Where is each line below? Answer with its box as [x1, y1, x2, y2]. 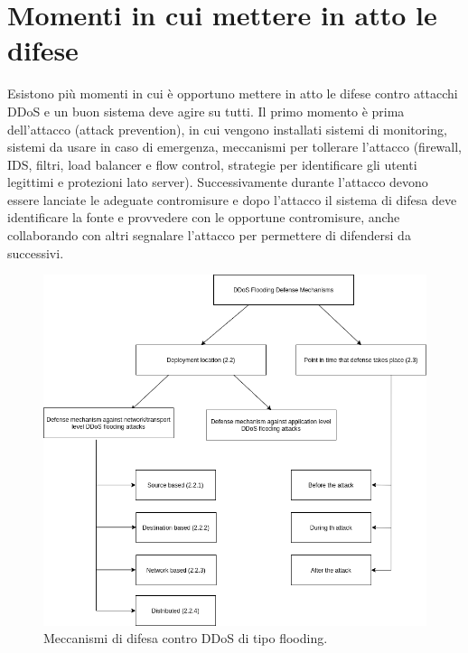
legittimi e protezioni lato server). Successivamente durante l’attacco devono [7, 173, 428, 191]
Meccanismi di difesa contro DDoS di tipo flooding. [43, 629, 328, 648]
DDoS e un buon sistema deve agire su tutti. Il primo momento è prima [7, 101, 405, 120]
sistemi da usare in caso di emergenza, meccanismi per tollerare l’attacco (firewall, [7, 137, 462, 156]
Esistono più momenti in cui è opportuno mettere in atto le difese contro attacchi [7, 84, 458, 103]
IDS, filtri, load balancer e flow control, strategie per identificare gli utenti [7, 154, 417, 173]
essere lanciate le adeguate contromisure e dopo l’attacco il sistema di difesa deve [7, 190, 457, 209]
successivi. [7, 243, 64, 262]
